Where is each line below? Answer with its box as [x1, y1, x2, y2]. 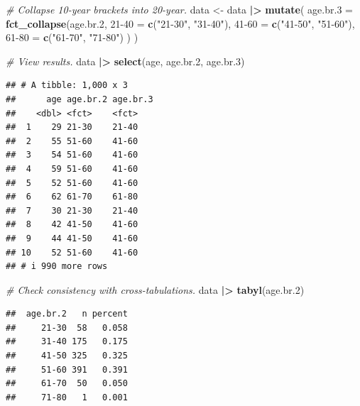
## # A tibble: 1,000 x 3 [6, 80, 128, 91]
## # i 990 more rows [6, 261, 108, 272]
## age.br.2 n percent [6, 309, 128, 319]
